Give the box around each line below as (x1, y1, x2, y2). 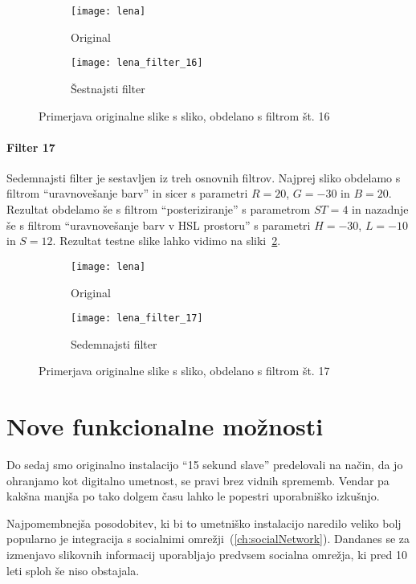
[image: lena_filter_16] (71, 57, 203, 69)
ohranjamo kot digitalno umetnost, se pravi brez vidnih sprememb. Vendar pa (6, 472, 389, 488)
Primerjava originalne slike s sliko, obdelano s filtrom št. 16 (39, 107, 330, 124)
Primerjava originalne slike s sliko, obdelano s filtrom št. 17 (39, 362, 330, 379)
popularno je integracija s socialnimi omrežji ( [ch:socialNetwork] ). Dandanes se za (6, 530, 410, 547)
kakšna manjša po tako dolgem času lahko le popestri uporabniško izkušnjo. (6, 488, 380, 504)
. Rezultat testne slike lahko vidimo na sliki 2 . (52, 232, 281, 249)
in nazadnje (352, 201, 409, 218)
